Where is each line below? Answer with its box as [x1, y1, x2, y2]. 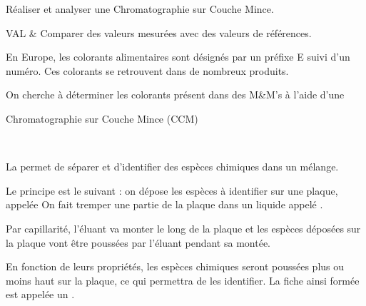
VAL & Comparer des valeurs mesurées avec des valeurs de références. [6, 25, 312, 40]
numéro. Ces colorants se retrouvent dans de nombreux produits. [6, 63, 289, 78]
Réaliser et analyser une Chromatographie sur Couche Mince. [6, 1, 274, 16]
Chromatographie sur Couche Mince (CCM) [6, 111, 198, 126]
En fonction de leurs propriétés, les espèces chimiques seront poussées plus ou [6, 259, 345, 274]
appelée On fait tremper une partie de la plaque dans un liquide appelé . [6, 197, 323, 212]
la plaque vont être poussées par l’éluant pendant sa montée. [6, 235, 270, 250]
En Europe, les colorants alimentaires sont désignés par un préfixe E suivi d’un [6, 49, 350, 64]
